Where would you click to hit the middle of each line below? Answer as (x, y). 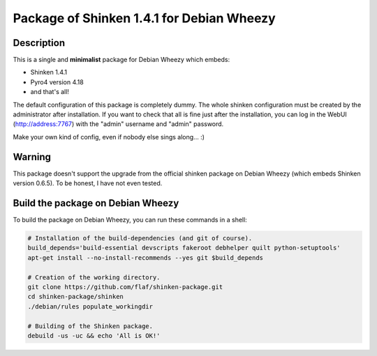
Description (39, 43)
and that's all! (50, 92)
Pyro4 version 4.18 (57, 82)
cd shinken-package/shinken (75, 297)
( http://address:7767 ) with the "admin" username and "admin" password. (118, 124)
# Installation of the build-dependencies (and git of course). (140, 238)
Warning (32, 157)
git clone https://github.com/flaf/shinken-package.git (125, 287)
